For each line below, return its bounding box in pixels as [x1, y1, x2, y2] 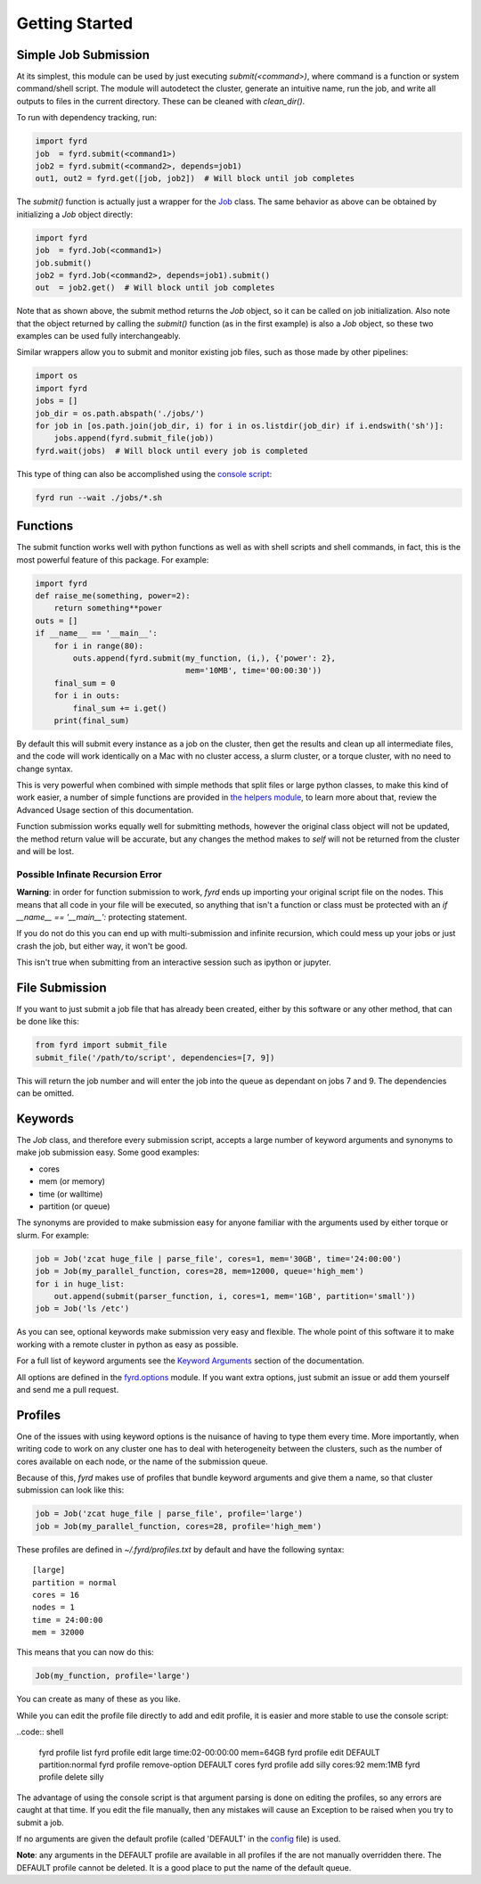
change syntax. [16, 763, 73, 774]
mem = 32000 [32, 1627, 85, 1638]
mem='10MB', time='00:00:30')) [185, 665, 322, 676]
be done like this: [16, 1016, 79, 1027]
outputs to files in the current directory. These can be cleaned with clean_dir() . [16, 95, 306, 106]
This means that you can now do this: [16, 1647, 155, 1658]
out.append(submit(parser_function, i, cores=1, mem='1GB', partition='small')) [53, 1291, 416, 1301]
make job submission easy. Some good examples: [16, 1147, 200, 1158]
